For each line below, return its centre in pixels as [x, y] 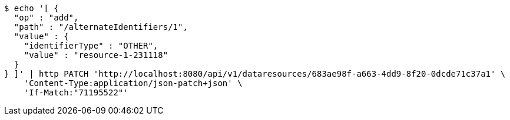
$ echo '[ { [32, 8]
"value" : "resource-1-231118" [96, 55]
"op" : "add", [46, 18]
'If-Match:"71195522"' [76, 92]
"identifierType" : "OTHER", [91, 46]
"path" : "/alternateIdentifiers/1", [101, 27]
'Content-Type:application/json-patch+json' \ [133, 83]
